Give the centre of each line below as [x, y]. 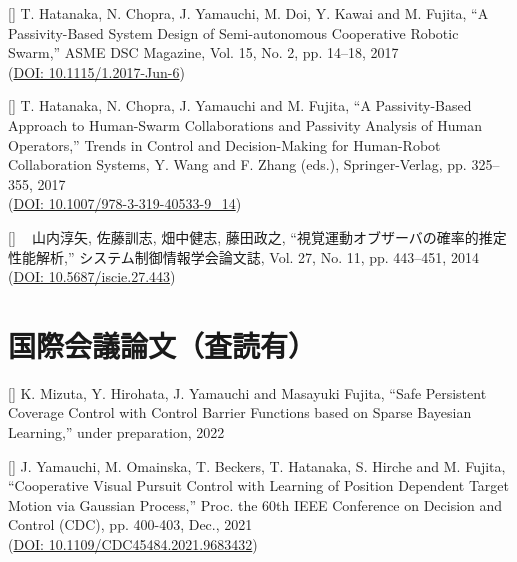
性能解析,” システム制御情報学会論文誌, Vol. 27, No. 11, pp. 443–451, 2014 [243, 256]
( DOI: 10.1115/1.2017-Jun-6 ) [96, 71]
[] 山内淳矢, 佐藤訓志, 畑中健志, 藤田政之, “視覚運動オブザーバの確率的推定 [257, 236]
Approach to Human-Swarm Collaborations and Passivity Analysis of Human [245, 124]
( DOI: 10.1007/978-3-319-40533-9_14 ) [125, 203]
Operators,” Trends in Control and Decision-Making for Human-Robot [224, 144]
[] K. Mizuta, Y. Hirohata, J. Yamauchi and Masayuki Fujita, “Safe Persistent [247, 392]
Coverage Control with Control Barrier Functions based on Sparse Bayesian [240, 412]
